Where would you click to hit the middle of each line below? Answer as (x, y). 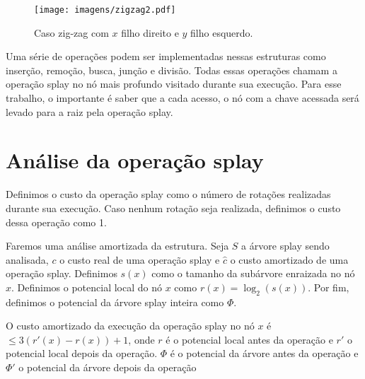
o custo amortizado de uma (289, 259)
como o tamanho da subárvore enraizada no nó (253, 273)
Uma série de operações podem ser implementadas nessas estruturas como (166, 56)
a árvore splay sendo (285, 246)
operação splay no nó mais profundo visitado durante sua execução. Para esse (174, 84)
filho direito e (150, 32)
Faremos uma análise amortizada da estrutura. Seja (117, 246)
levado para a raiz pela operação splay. (89, 111)
